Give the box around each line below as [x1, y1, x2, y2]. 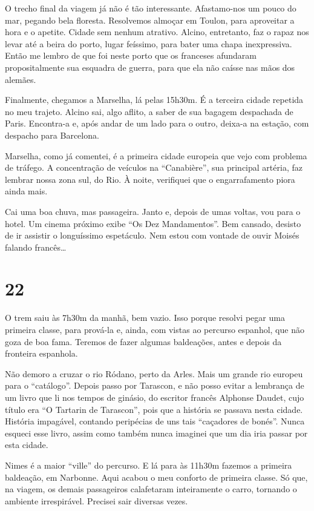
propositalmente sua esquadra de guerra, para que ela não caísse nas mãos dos [5, 61, 295, 73]
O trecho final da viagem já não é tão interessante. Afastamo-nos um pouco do [5, 2, 296, 14]
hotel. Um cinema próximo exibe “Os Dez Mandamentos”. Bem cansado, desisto [5, 217, 301, 229]
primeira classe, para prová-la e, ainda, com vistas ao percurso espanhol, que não [5, 323, 304, 335]
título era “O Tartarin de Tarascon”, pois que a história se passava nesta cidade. [5, 403, 303, 415]
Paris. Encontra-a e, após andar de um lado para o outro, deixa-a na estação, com [5, 117, 309, 130]
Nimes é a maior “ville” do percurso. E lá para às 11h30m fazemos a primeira [5, 458, 292, 471]
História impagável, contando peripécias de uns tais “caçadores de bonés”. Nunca [5, 415, 305, 427]
